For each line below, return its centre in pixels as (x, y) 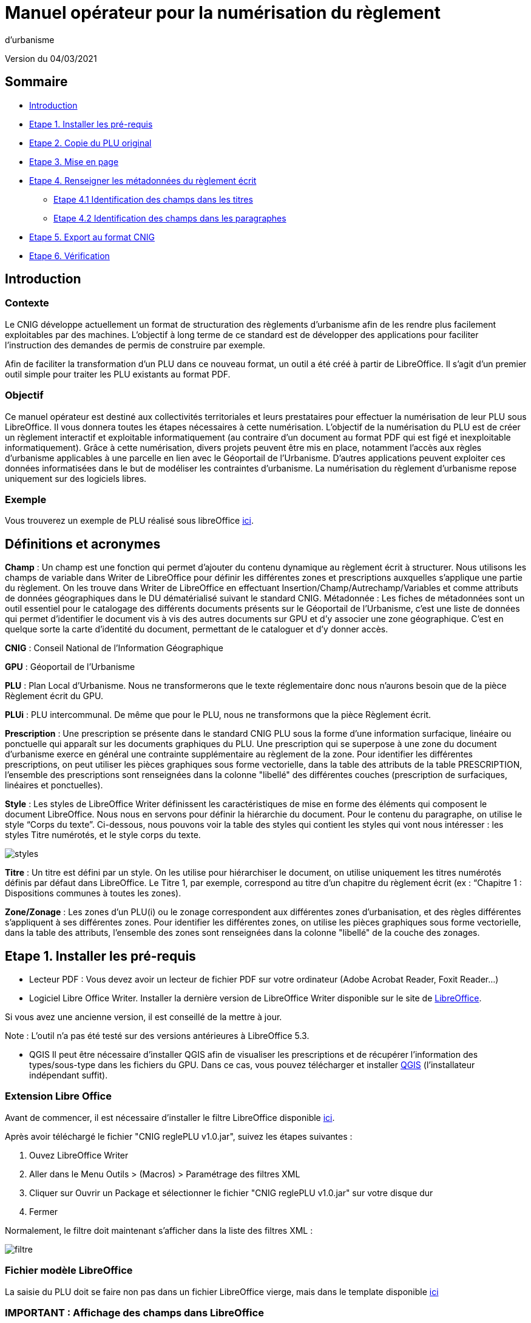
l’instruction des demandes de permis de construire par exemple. (135, 345)
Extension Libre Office (58, 1096)
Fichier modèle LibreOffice (69, 1271)
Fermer (44, 1211)
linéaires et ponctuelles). (54, 785)
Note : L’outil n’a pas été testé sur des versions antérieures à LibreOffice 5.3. (157, 1036)
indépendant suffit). (69, 1075)
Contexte (27, 303)
